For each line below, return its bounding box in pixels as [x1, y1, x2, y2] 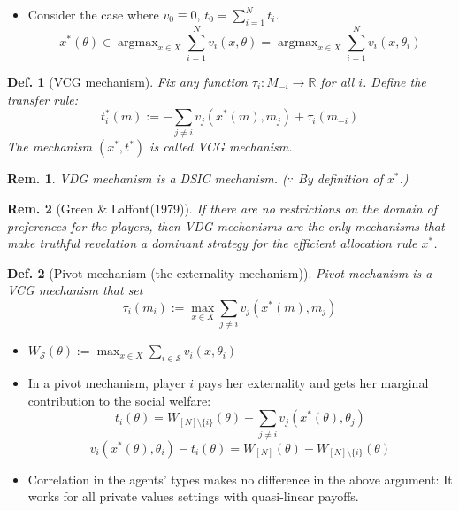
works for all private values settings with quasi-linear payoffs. [27, 487, 359, 506]
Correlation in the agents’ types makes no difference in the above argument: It [27, 469, 453, 488]
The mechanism [7, 137, 92, 156]
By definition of [298, 169, 383, 188]
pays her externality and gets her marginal [197, 374, 429, 392]
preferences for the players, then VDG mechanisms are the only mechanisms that [7, 216, 445, 235]
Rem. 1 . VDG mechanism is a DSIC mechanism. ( [7, 169, 287, 188]
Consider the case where [27, 5, 159, 23]
